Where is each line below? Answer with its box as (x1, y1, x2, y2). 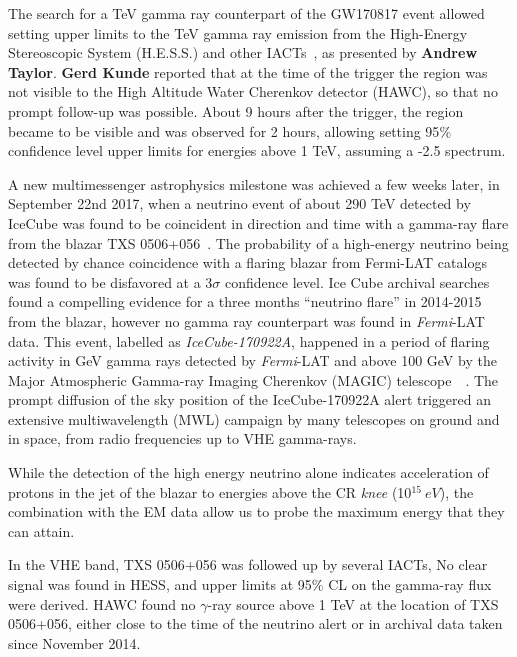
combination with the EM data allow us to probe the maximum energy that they (8, 501, 505, 522)
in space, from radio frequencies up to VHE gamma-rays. (8, 428, 357, 449)
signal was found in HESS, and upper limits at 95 (8, 574, 312, 595)
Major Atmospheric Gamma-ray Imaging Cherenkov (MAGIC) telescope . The (8, 369, 499, 390)
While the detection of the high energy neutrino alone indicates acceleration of (8, 462, 489, 483)
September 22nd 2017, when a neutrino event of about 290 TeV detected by (8, 193, 471, 214)
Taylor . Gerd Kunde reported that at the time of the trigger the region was (8, 61, 488, 82)
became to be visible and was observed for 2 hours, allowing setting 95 (8, 120, 440, 141)
